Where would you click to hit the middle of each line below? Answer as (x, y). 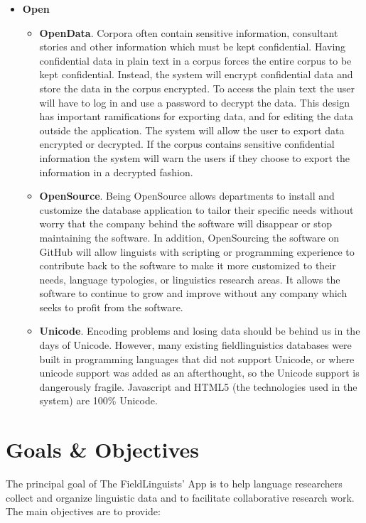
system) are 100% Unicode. (98, 400)
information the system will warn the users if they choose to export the (195, 157)
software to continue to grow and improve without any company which (193, 293)
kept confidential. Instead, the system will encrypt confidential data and (196, 74)
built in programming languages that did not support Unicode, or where (197, 358)
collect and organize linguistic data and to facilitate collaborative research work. (180, 497)
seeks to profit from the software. (111, 307)
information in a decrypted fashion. (116, 172)
